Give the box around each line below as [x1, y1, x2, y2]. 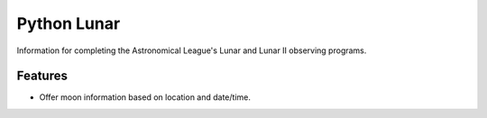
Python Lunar [16, 14, 121, 33]
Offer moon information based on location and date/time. [39, 92, 252, 103]
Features [16, 68, 68, 84]
